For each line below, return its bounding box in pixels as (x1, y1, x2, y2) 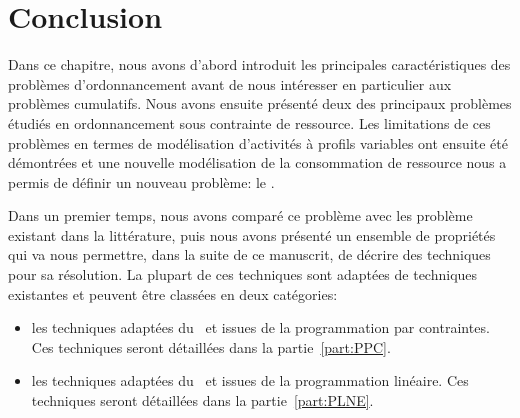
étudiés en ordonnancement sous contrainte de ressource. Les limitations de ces (8, 112, 491, 133)
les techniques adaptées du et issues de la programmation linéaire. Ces (31, 370, 469, 391)
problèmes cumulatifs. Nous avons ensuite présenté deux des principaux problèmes (8, 93, 512, 114)
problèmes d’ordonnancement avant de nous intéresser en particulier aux (8, 73, 452, 94)
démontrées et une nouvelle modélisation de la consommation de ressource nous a (8, 152, 507, 173)
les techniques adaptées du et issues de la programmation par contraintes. (31, 317, 490, 338)
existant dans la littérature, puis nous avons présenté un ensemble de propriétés (8, 224, 496, 245)
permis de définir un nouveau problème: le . (8, 171, 275, 192)
